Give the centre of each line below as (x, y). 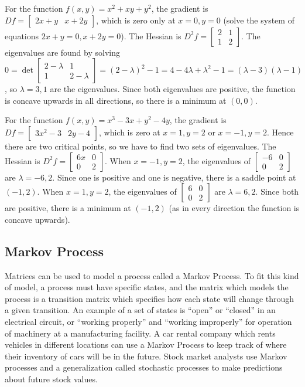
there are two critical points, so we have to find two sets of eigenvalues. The (140, 146)
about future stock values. (51, 378)
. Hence (280, 132)
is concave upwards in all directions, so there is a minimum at (116, 100)
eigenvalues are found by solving (62, 52)
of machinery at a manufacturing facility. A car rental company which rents (140, 333)
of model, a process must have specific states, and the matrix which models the (147, 287)
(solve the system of (259, 20)
